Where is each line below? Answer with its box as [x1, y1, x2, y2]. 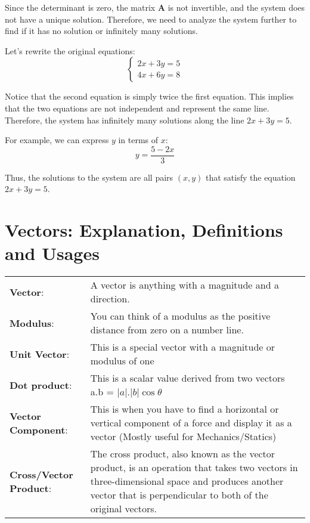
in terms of [118, 134, 159, 146]
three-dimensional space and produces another [90, 474, 284, 488]
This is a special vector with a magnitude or [90, 340, 275, 354]
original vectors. [90, 502, 157, 516]
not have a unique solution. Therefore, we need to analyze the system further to [5, 13, 297, 25]
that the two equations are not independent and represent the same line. [5, 101, 269, 114]
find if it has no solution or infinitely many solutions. [5, 24, 198, 37]
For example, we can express [5, 134, 109, 146]
